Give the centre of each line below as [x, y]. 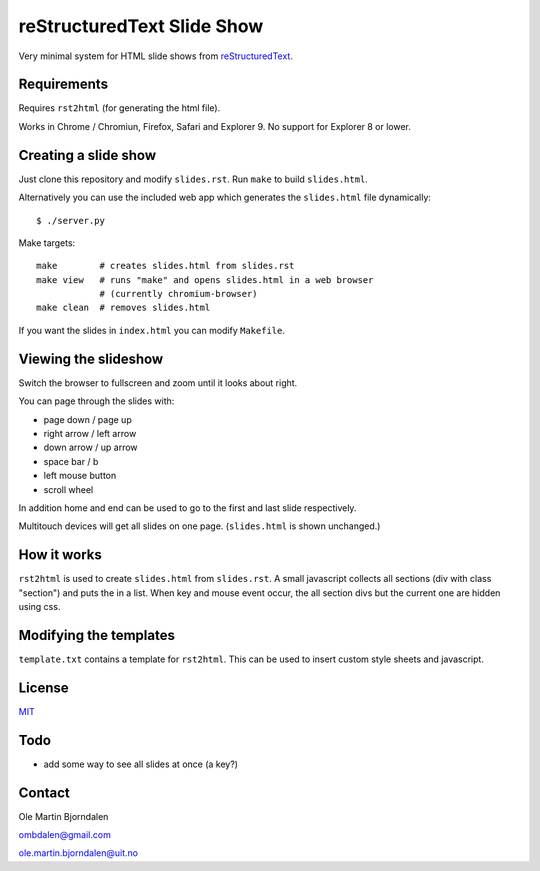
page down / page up [87, 419]
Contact [44, 792]
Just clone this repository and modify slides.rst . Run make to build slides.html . [193, 179]
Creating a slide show [87, 155]
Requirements [63, 84]
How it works [60, 555]
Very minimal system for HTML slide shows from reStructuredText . [156, 56]
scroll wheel [68, 489]
